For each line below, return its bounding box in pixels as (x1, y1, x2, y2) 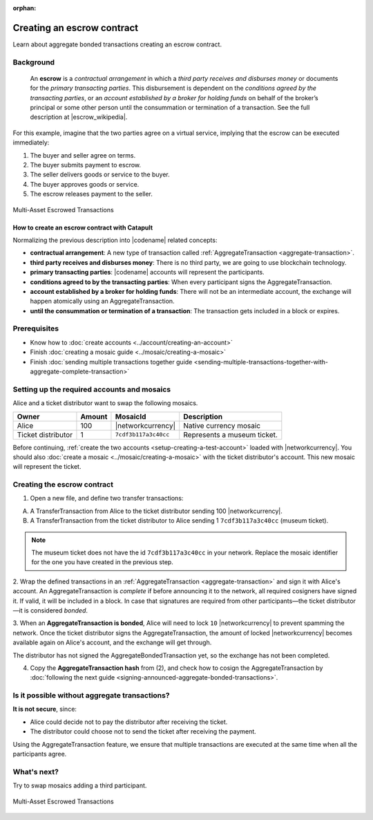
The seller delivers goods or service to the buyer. (30, 170, 171, 179)
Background (12, 57, 55, 67)
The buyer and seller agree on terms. (30, 151, 136, 159)
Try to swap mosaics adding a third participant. (12, 781, 147, 790)
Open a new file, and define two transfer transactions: (30, 494, 184, 503)
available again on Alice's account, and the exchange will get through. (12, 638, 212, 646)
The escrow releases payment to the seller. (30, 190, 153, 198)
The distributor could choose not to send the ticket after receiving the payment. (30, 727, 257, 736)
